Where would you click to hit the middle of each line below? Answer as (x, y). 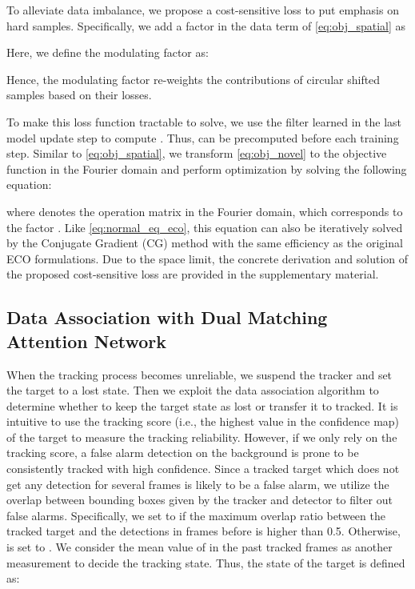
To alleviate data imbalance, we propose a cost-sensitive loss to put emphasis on (203, 10)
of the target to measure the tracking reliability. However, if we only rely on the (202, 437)
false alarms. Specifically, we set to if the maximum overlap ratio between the (196, 515)
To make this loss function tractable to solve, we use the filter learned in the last (204, 121)
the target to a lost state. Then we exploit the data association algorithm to (193, 390)
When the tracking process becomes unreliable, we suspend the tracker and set (200, 374)
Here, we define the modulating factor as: (108, 52)
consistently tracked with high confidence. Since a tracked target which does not (203, 469)
